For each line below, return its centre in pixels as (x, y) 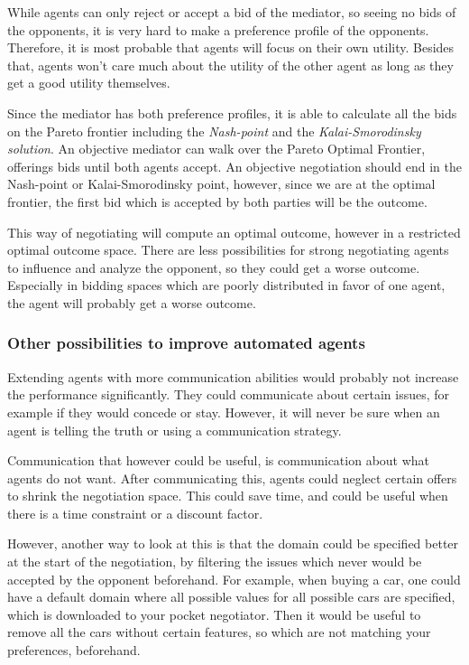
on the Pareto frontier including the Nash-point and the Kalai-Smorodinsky (214, 131)
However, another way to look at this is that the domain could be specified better (233, 543)
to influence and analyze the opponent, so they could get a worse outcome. (214, 267)
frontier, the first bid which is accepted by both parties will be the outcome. (217, 201)
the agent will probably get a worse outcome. (132, 302)
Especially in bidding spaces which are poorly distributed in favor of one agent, (226, 285)
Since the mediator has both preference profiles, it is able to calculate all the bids (232, 112)
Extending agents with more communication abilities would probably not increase (233, 376)
